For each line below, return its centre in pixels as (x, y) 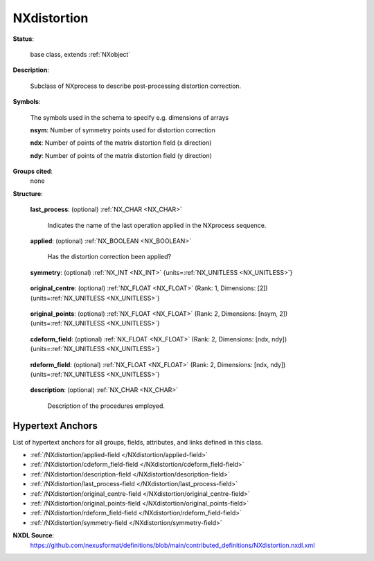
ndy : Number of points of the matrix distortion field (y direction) (121, 155)
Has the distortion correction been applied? (109, 257)
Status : (24, 39)
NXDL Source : (34, 535)
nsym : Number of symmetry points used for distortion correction (123, 130)
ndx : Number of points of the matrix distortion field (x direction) (121, 143)
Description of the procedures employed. (106, 406)
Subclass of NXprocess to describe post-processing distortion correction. (136, 86)
